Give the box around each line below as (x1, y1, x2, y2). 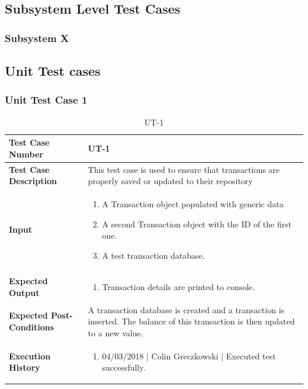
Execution (9, 349, 51, 362)
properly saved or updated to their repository (88, 175, 253, 187)
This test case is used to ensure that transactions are (88, 163, 280, 175)
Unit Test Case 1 (5, 92, 88, 107)
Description (9, 175, 57, 187)
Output (9, 286, 40, 298)
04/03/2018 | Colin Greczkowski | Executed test (102, 349, 276, 362)
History (9, 361, 40, 374)
